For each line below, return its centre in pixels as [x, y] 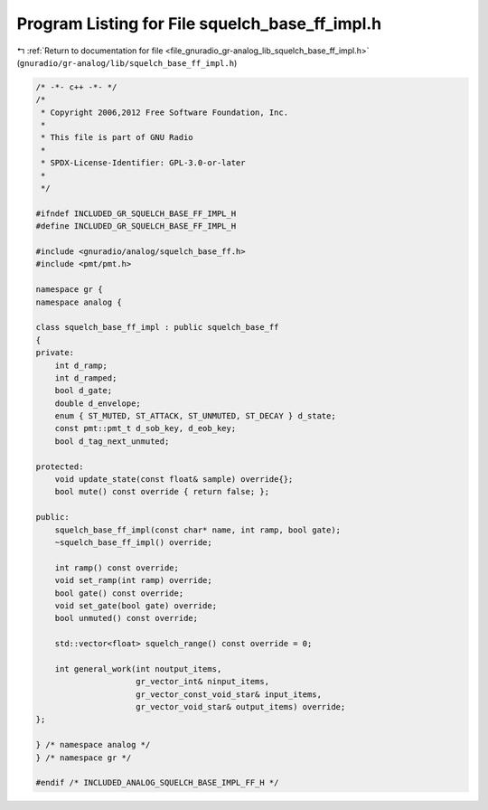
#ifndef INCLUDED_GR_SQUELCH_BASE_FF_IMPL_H [136, 213]
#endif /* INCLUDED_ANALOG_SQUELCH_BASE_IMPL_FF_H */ [157, 783]
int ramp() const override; [117, 568]
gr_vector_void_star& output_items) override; [241, 707]
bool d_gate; [84, 391]
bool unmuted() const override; [127, 618]
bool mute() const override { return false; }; [162, 492]
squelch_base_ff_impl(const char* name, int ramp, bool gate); [198, 530]
